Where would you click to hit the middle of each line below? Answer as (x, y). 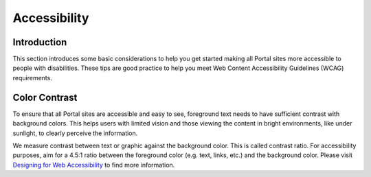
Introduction (40, 42)
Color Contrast (45, 97)
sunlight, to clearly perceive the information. (75, 133)
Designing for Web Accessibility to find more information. (94, 165)
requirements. (33, 78)
